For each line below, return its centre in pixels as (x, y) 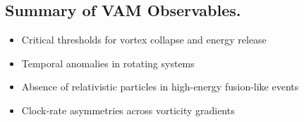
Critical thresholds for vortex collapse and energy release (144, 40)
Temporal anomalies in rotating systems (108, 63)
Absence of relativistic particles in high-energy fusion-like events (160, 87)
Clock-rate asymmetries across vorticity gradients (128, 110)
